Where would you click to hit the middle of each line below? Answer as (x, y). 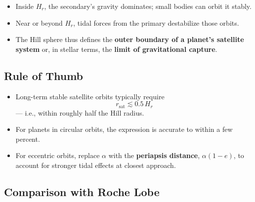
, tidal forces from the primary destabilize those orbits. (156, 22)
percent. (28, 139)
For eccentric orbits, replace (58, 155)
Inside (25, 6)
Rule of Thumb (43, 75)
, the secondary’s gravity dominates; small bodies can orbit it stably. (148, 6)
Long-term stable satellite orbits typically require (90, 96)
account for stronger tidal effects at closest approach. (96, 165)
